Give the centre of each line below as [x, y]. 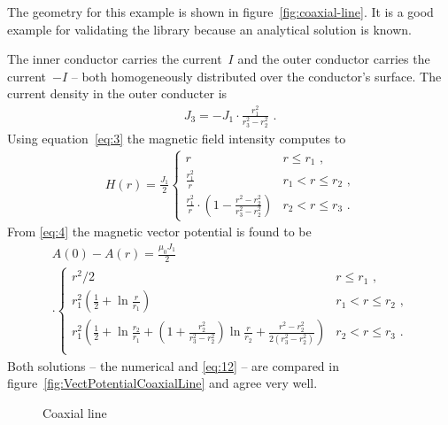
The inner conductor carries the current [115, 59]
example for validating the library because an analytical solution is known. [209, 29]
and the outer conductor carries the [334, 59]
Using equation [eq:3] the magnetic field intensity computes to [177, 138]
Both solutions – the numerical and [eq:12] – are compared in [173, 365]
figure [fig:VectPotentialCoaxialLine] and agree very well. [162, 383]
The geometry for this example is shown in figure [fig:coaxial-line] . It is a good [220, 12]
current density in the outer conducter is [117, 93]
